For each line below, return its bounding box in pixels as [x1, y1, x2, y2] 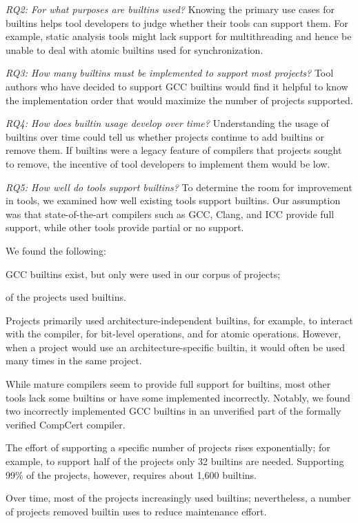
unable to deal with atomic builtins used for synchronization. [6, 42, 263, 57]
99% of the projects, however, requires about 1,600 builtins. [6, 467, 257, 482]
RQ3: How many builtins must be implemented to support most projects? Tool [6, 66, 334, 80]
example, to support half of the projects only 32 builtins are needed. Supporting [6, 454, 344, 468]
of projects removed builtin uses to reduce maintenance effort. [6, 504, 267, 518]
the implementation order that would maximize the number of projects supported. [6, 92, 353, 107]
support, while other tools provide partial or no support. [6, 220, 244, 235]
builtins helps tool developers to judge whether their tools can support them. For [6, 15, 348, 30]
